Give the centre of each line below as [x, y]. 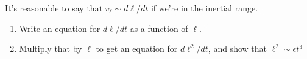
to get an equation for [137, 48]
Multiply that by [51, 48]
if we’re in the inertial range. [204, 8]
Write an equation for [60, 28]
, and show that [237, 48]
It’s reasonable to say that [54, 8]
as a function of [159, 28]
